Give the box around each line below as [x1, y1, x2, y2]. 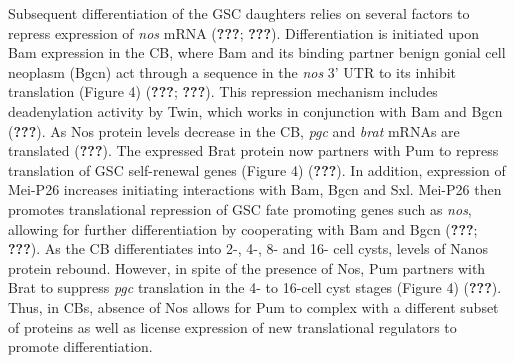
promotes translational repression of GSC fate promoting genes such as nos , [8, 198, 472, 219]
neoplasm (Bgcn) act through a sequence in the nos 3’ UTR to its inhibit [8, 61, 457, 82]
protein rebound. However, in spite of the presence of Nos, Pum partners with [8, 257, 486, 278]
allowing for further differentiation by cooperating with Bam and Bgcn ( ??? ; [8, 218, 478, 239]
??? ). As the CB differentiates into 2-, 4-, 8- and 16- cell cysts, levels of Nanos [8, 238, 488, 259]
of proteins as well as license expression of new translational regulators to [8, 316, 457, 337]
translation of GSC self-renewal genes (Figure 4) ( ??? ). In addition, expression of [8, 159, 506, 180]
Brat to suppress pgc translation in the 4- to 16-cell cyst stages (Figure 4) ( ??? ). [8, 277, 502, 298]
